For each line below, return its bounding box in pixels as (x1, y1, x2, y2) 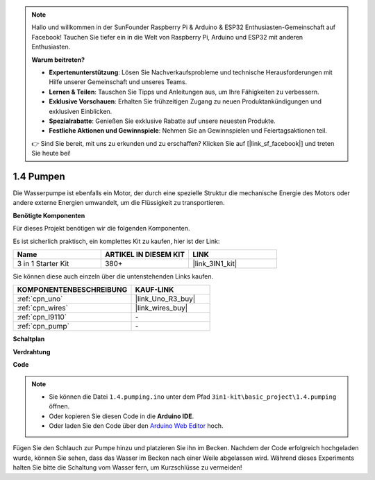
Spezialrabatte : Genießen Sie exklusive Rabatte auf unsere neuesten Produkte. (49, 117, 276, 125)
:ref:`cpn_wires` (17, 303, 69, 313)
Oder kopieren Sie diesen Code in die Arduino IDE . (49, 412, 194, 420)
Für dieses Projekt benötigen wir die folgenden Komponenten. (12, 224, 190, 233)
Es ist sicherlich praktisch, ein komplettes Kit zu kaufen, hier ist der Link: (12, 237, 220, 245)
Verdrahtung (12, 347, 51, 356)
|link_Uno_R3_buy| (135, 294, 196, 304)
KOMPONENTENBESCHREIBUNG (17, 285, 128, 295)
